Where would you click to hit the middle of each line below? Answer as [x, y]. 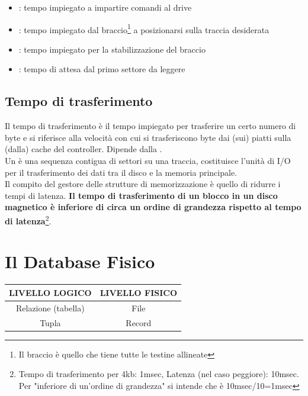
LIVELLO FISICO [139, 292]
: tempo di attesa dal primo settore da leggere [102, 69]
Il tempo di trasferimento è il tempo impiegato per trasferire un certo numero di [150, 126]
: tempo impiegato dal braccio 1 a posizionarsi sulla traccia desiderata [144, 28]
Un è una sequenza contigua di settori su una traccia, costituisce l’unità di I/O [148, 161]
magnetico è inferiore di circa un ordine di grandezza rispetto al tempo [153, 207]
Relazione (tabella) [50, 308]
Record [139, 322]
